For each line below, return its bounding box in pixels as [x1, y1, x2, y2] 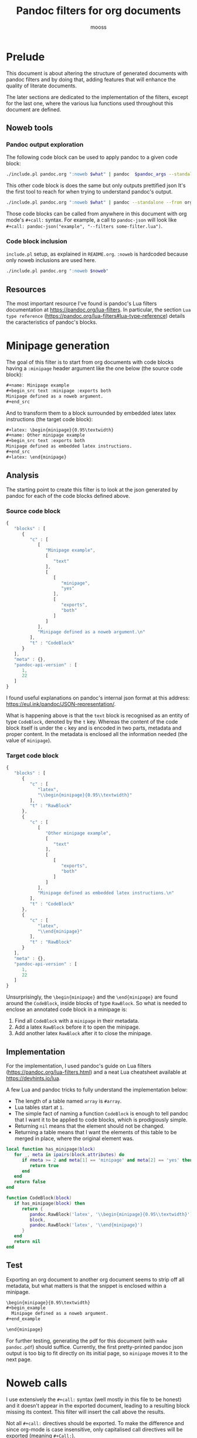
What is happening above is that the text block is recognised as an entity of [6, 712, 189, 719]
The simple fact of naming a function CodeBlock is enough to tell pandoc [14, 1110, 189, 1117]
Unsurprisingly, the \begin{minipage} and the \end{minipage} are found [6, 993, 178, 1001]
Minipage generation [6, 339, 110, 352]
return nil [13, 1239, 41, 1244]
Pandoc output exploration [6, 141, 84, 148]
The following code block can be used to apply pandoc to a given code [6, 154, 178, 161]
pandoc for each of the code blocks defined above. [6, 492, 130, 499]
